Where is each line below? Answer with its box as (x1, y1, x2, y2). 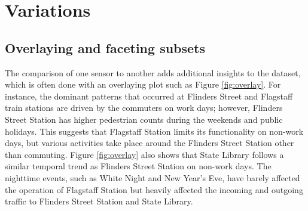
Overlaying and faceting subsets (5, 38, 206, 57)
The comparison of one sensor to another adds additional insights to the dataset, (5, 66, 301, 79)
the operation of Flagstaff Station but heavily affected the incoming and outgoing (5, 183, 303, 196)
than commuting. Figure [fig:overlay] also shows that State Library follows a (5, 148, 284, 160)
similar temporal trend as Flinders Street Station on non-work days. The (5, 160, 272, 172)
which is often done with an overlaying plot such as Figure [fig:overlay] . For (5, 78, 281, 91)
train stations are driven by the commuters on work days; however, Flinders (5, 101, 283, 114)
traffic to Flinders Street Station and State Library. (5, 195, 193, 207)
